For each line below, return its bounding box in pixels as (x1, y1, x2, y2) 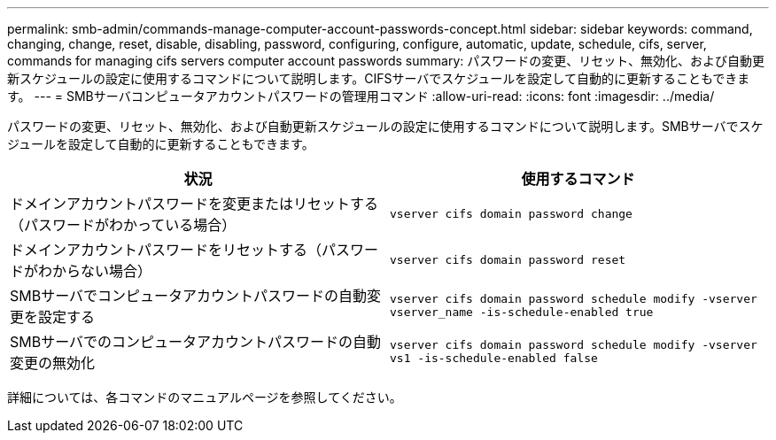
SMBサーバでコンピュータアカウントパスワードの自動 (10, 287, 368, 305)
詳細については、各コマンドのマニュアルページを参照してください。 (7, 390, 402, 405)
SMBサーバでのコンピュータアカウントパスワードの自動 (10, 333, 382, 351)
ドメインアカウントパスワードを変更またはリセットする (10, 195, 379, 212)
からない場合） (52, 262, 152, 280)
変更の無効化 (10, 354, 96, 372)
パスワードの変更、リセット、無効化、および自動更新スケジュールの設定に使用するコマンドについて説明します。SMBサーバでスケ (7, 119, 764, 134)
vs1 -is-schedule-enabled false (390, 351, 598, 365)
